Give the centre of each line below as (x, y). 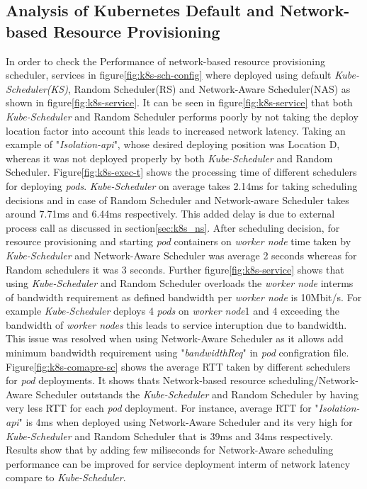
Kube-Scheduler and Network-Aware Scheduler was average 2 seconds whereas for (181, 255)
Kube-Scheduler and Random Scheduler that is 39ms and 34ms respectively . (169, 435)
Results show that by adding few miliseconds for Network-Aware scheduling (170, 450)
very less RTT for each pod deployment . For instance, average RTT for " (162, 408)
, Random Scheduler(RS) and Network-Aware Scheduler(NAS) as (209, 88)
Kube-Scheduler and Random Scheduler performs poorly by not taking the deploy (182, 116)
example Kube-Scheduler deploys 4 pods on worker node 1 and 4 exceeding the (173, 311)
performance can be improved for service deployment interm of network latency (178, 463)
